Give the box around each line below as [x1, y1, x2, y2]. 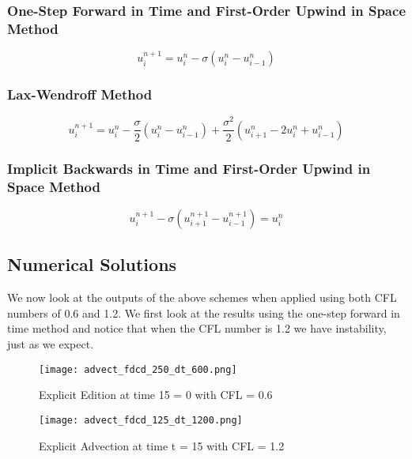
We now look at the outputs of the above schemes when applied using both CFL [7, 289, 397, 306]
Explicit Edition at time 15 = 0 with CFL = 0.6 [39, 386, 273, 403]
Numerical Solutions [7, 252, 177, 277]
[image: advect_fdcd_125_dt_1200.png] [39, 414, 243, 426]
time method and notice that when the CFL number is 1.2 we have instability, [7, 320, 387, 337]
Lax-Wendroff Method [7, 85, 153, 104]
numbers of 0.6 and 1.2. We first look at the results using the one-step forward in [7, 304, 400, 321]
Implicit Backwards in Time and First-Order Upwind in [7, 158, 371, 178]
